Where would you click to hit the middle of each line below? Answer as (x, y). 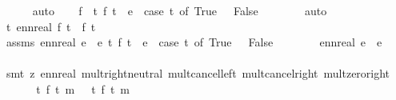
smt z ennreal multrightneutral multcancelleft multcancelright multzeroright (198, 73)
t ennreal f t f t (51, 26)
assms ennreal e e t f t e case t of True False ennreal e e (194, 42)
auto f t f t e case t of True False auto (180, 10)
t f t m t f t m (83, 88)
